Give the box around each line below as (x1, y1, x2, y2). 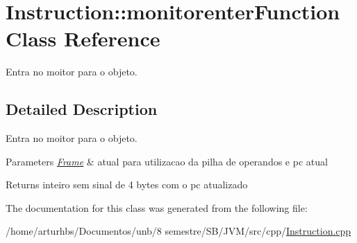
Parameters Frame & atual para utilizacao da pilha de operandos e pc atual (6, 154, 328, 168)
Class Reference (6, 24, 160, 53)
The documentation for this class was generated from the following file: (6, 200, 308, 215)
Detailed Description (6, 98, 158, 120)
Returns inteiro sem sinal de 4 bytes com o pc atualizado (6, 177, 248, 192)
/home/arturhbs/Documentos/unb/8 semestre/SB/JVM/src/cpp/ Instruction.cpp (6, 224, 351, 238)
